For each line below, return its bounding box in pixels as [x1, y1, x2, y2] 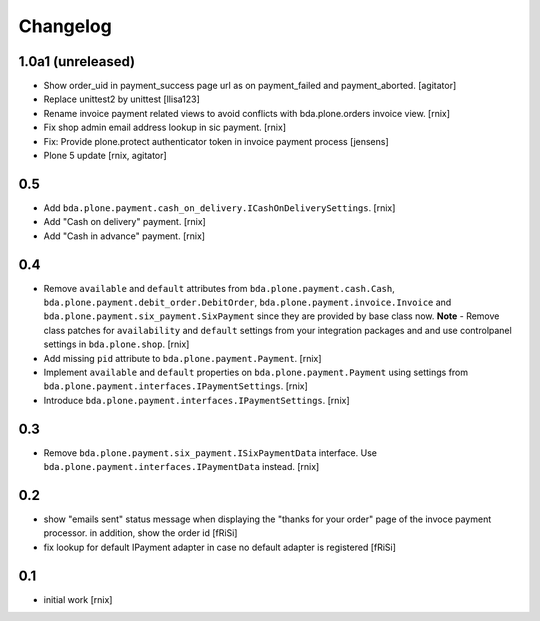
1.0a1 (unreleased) [18, 53, 136, 70]
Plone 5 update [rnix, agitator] [43, 150, 167, 162]
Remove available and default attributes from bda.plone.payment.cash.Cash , [43, 282, 395, 294]
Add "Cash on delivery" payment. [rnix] [43, 216, 207, 228]
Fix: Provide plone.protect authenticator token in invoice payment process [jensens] [43, 135, 389, 147]
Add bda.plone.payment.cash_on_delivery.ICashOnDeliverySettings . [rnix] [43, 201, 396, 214]
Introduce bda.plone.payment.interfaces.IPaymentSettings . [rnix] [43, 394, 350, 406]
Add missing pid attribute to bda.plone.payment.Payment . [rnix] [43, 352, 322, 364]
